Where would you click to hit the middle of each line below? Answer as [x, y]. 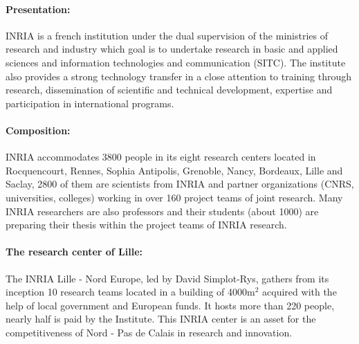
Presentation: [38, 9]
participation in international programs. [90, 103]
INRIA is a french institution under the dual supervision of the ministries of [167, 35]
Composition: [38, 130]
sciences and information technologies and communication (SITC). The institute [176, 62]
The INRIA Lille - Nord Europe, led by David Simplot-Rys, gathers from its [167, 278]
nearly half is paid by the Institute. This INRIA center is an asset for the [161, 319]
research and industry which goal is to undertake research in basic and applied [172, 49]
